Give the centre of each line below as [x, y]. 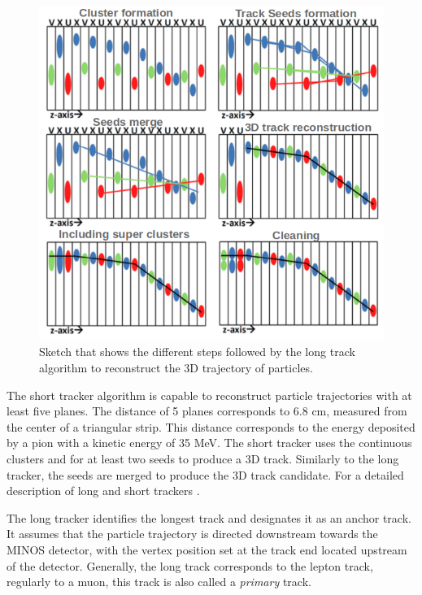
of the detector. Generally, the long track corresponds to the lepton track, [190, 565]
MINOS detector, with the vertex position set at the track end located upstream [207, 549]
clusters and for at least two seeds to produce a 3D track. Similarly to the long [203, 458]
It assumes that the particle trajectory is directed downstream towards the [192, 534]
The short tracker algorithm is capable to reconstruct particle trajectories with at [209, 395]
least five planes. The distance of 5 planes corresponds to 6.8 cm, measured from [207, 411]
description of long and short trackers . [103, 491]
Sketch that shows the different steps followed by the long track [197, 352]
